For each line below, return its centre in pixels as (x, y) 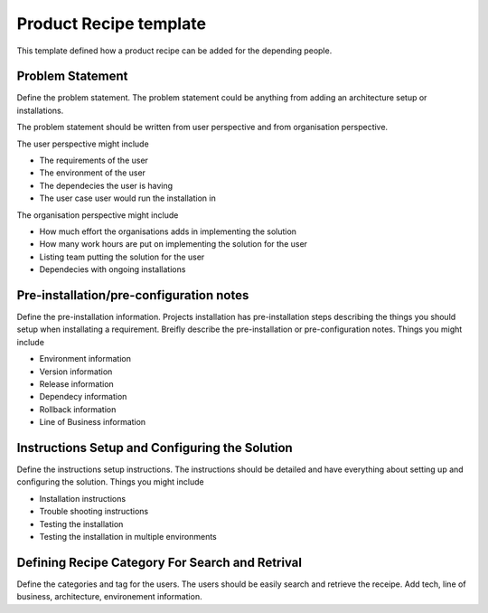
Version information (76, 372)
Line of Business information (93, 422)
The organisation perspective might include (98, 215)
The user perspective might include (83, 144)
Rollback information (78, 409)
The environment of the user (93, 173)
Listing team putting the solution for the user (122, 257)
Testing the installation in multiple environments (128, 537)
